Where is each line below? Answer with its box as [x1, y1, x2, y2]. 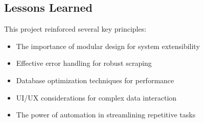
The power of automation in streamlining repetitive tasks [16, 109, 196, 120]
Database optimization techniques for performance [16, 75, 174, 85]
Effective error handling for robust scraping [16, 58, 152, 68]
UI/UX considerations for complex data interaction [16, 92, 177, 103]
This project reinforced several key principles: [4, 23, 147, 34]
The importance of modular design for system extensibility [16, 40, 200, 51]
